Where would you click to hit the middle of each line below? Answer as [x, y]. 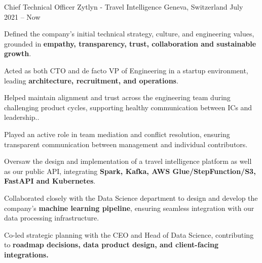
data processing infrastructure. [52, 218]
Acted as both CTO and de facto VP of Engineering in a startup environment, [126, 70]
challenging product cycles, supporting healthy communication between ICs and [128, 107]
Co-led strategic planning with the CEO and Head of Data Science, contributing [129, 234]
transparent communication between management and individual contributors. [126, 144]
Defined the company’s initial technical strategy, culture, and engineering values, [129, 34]
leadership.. [22, 117]
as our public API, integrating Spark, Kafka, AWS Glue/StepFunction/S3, [130, 171]
